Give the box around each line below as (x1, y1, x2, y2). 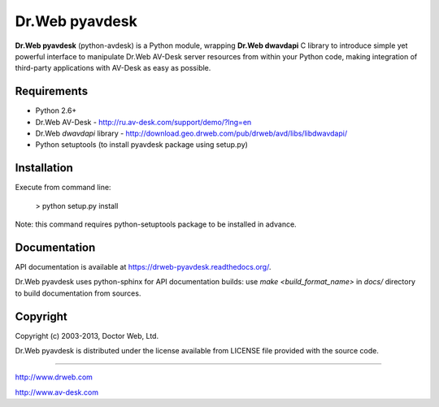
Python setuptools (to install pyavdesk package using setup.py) (35, 140, 248, 149)
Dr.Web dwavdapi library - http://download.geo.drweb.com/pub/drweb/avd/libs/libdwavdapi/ (35, 128, 348, 138)
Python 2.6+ (35, 106, 77, 115)
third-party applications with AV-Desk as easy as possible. (15, 63, 211, 73)
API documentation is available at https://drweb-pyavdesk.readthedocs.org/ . (15, 262, 272, 271)
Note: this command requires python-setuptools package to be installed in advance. (15, 219, 297, 229)
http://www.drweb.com (15, 372, 93, 382)
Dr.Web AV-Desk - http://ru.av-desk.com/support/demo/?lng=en (35, 117, 252, 127)
